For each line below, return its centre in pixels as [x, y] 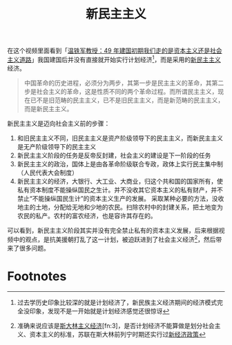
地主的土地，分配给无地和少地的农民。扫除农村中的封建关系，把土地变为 [120, 207]
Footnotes [37, 276]
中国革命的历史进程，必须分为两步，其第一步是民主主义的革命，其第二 [124, 83]
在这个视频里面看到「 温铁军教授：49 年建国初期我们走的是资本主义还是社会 [115, 51]
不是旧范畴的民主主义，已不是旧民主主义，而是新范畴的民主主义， [130, 100]
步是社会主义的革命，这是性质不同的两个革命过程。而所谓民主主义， [121, 91]
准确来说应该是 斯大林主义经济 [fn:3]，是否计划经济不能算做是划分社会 [116, 326]
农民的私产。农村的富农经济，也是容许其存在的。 [87, 215]
